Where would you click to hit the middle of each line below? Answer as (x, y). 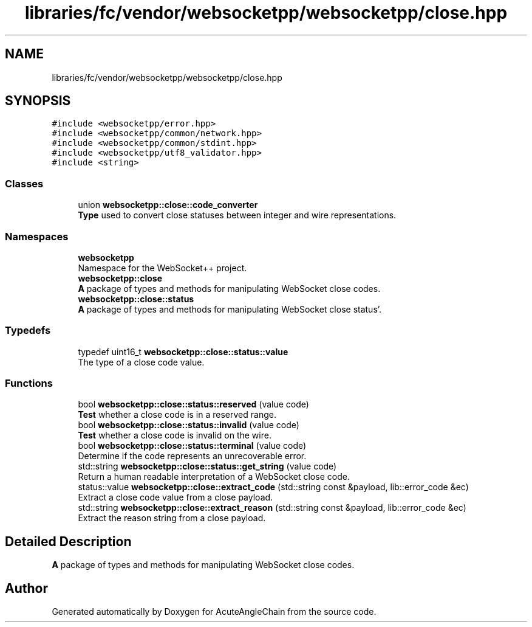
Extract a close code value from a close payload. (176, 497)
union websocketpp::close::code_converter (168, 205)
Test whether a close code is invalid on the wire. (175, 435)
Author (26, 588)
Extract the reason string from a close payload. (172, 518)
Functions (29, 383)
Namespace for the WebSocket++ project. (162, 268)
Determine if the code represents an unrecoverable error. (192, 456)
